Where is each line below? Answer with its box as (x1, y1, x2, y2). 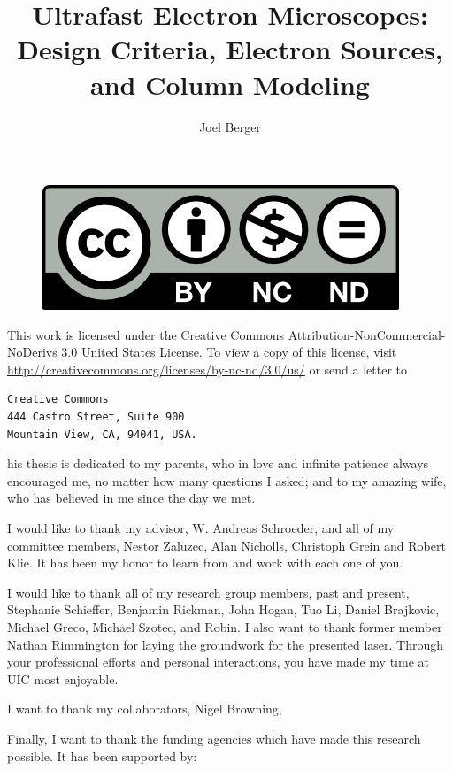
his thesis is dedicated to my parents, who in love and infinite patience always (7, 454, 429, 473)
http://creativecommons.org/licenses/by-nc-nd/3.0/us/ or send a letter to (7, 359, 408, 378)
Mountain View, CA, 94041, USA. (7, 428, 197, 441)
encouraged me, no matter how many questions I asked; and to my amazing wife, (7, 471, 447, 490)
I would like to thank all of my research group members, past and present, (7, 582, 410, 601)
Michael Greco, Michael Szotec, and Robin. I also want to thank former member (7, 618, 442, 636)
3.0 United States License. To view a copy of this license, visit (61, 343, 397, 361)
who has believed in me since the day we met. (7, 489, 256, 507)
